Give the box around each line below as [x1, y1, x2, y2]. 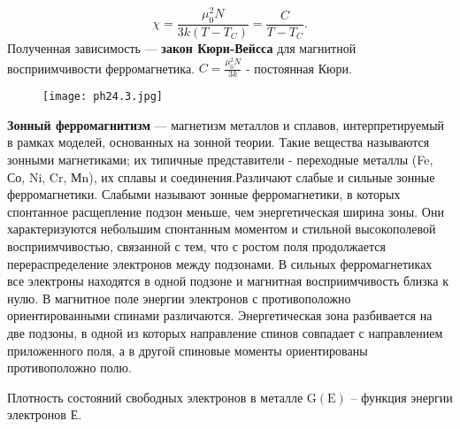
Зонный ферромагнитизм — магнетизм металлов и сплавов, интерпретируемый [7, 115, 445, 134]
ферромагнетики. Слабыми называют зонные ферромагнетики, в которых [7, 185, 401, 203]
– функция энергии [350, 387, 453, 406]
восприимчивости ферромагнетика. [7, 58, 195, 77]
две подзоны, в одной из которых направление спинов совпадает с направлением [7, 323, 443, 341]
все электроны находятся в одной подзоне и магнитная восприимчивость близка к [7, 272, 449, 290]
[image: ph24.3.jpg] [42, 90, 164, 103]
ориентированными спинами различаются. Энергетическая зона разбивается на [7, 306, 433, 325]
